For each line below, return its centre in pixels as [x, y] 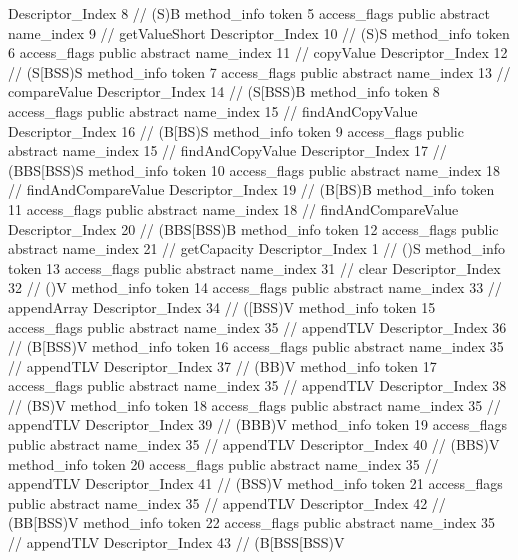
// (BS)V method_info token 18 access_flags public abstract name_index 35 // [254, 404]
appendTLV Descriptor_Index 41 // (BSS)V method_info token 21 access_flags [255, 483]
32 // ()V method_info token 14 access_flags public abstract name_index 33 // [255, 287]
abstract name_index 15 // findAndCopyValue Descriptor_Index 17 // [227, 150]
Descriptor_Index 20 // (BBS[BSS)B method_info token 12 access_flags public [253, 228]
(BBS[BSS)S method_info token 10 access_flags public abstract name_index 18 [254, 169]
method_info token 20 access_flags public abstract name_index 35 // [223, 463]
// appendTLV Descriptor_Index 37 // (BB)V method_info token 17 [222, 365]
